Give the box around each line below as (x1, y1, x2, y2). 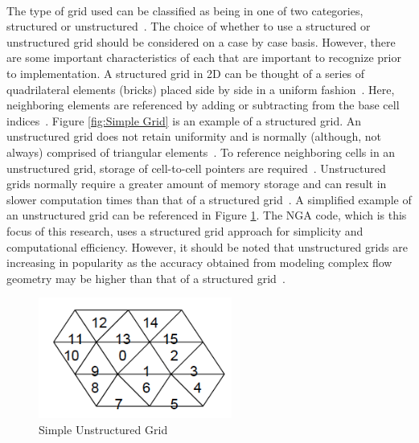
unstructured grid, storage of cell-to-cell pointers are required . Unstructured (6, 159, 386, 176)
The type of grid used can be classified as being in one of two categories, (6, 2, 364, 18)
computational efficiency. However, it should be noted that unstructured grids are (6, 238, 408, 255)
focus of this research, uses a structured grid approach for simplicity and (6, 222, 364, 239)
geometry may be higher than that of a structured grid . (6, 269, 285, 286)
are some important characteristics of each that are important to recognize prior (6, 49, 401, 66)
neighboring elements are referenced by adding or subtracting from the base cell (6, 96, 400, 113)
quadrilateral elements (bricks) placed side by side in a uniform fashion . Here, (6, 80, 395, 97)
